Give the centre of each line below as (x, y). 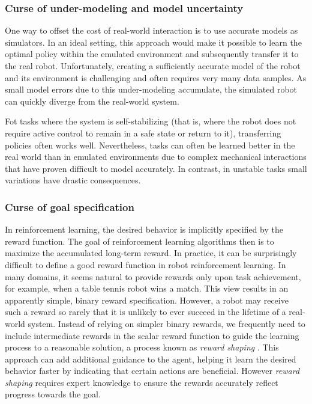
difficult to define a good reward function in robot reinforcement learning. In (145, 264)
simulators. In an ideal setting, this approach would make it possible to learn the (153, 42)
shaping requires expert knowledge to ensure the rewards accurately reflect (142, 382)
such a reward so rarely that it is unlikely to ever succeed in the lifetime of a (145, 312)
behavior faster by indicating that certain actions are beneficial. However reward (152, 371)
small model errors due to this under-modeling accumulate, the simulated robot (151, 89)
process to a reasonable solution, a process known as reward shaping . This (142, 347)
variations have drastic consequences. (73, 180)
